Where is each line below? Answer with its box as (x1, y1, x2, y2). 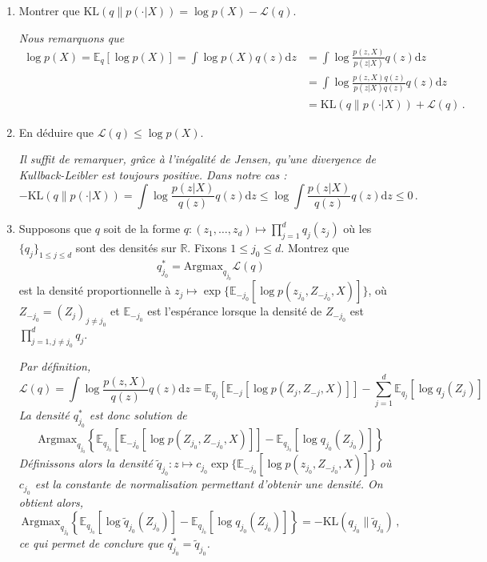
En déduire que (18, 123, 94, 140)
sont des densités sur (75, 239, 177, 256)
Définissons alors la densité (18, 455, 153, 472)
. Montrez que (281, 239, 349, 256)
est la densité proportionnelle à (18, 282, 171, 299)
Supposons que (18, 220, 92, 237)
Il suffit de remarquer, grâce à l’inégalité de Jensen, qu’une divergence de (18, 151, 376, 167)
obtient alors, (18, 493, 84, 510)
